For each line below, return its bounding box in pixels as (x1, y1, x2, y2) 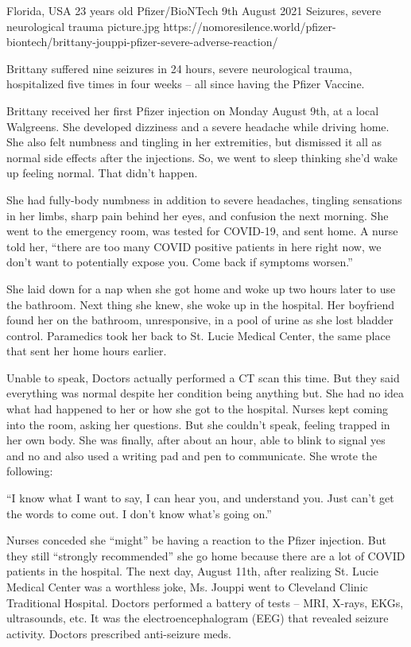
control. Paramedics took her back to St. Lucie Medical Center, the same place (6, 327, 390, 343)
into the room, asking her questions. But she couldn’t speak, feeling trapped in (6, 416, 390, 432)
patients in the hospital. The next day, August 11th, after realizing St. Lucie (6, 563, 378, 579)
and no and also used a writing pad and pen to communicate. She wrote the (6, 447, 378, 463)
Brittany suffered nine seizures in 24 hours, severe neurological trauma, (6, 60, 352, 76)
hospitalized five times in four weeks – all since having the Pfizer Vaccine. (6, 76, 365, 92)
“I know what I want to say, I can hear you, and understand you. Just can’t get (6, 490, 394, 506)
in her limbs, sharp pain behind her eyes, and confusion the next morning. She (6, 207, 389, 223)
